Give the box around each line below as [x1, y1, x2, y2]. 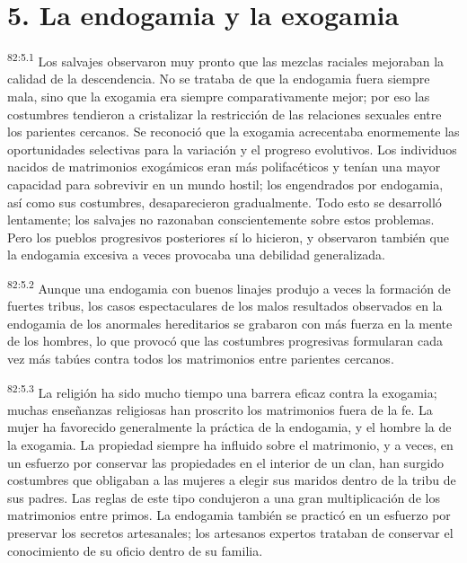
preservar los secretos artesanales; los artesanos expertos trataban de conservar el [7, 523, 454, 541]
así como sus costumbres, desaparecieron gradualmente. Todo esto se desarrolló [7, 192, 442, 211]
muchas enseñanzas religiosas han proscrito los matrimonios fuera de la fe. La [7, 400, 433, 418]
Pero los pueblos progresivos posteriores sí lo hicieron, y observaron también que [7, 227, 449, 246]
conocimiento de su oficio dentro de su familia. [7, 541, 263, 559]
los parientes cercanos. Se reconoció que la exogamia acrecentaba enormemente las [7, 122, 460, 141]
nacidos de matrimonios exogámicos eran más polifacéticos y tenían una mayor [7, 157, 441, 176]
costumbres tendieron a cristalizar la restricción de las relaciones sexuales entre [7, 104, 442, 123]
